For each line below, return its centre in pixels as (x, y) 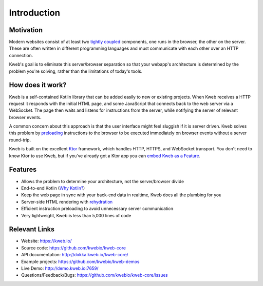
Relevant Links (32, 229)
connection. (21, 55)
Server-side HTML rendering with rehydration (67, 202)
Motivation (26, 30)
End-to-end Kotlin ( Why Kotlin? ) (53, 188)
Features (23, 170)
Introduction (35, 13)
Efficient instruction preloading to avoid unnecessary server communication (97, 209)
